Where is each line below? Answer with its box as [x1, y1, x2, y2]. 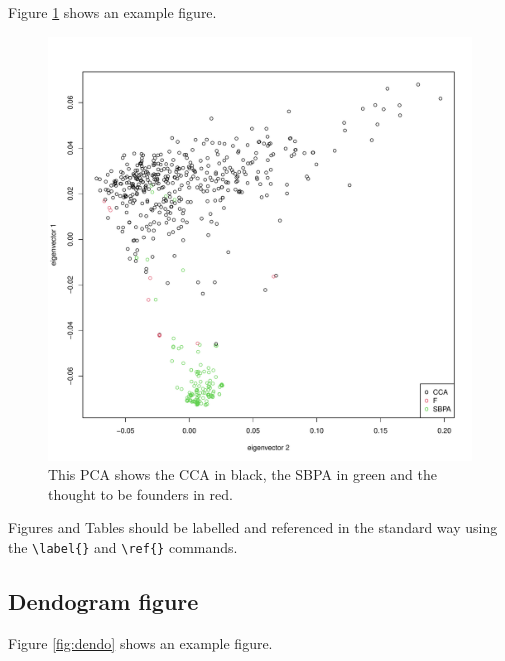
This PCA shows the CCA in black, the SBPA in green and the [48, 464, 437, 485]
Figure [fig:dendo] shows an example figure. [8, 632, 273, 653]
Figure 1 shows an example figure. [8, 2, 217, 22]
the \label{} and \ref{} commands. [8, 536, 238, 557]
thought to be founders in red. [48, 483, 233, 504]
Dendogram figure [8, 586, 199, 617]
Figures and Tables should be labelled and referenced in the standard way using [8, 517, 498, 538]
